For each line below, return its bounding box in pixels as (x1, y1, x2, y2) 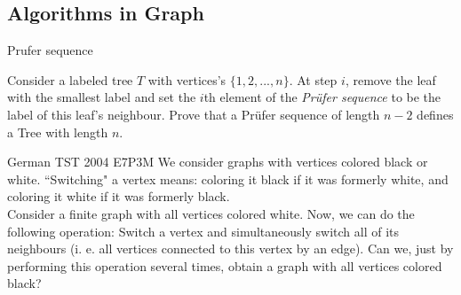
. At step (289, 70, 338, 89)
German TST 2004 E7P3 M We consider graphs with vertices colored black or (7, 152, 428, 171)
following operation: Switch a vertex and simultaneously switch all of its (7, 221, 400, 240)
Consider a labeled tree (7, 70, 133, 89)
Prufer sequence (7, 41, 93, 59)
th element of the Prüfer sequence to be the (203, 88, 441, 106)
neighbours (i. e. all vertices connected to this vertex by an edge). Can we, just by (7, 239, 454, 258)
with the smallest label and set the (7, 88, 196, 106)
